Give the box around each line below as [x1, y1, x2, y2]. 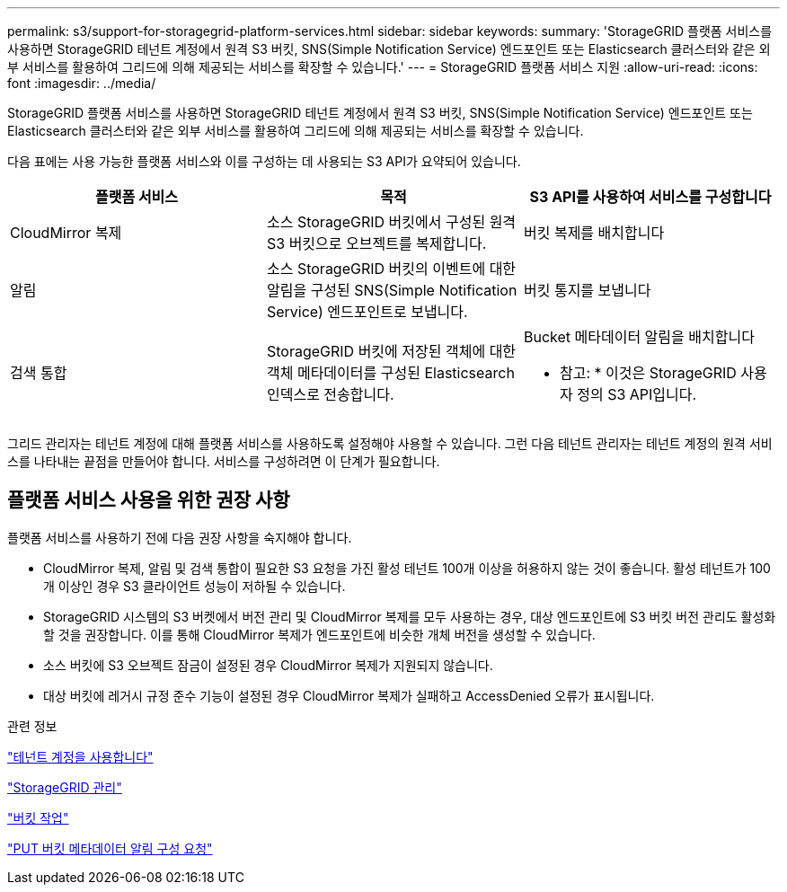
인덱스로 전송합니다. [266, 385, 394, 403]
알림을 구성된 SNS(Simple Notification [266, 281, 517, 299]
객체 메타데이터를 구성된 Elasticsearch [266, 364, 515, 382]
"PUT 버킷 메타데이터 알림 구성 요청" [7, 840, 213, 856]
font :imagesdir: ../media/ [7, 75, 156, 91]
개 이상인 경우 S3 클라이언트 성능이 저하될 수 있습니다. [43, 578, 346, 594]
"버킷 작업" [7, 809, 69, 826]
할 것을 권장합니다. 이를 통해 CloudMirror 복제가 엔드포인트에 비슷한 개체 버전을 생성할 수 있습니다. [43, 626, 596, 642]
